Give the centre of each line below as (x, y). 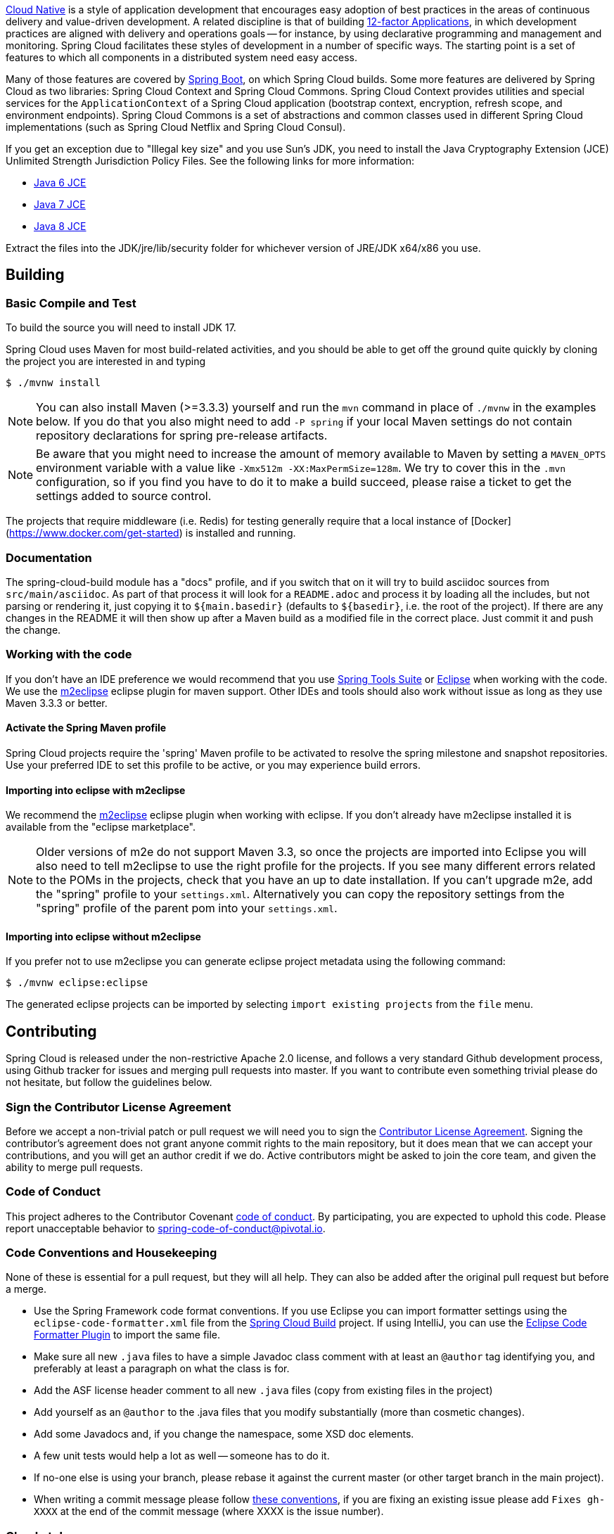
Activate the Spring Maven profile (86, 728)
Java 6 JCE (60, 183)
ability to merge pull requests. (75, 1167)
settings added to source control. (124, 496)
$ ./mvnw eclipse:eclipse (77, 983)
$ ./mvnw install (53, 383)
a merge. (26, 1289)
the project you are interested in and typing (105, 362)
